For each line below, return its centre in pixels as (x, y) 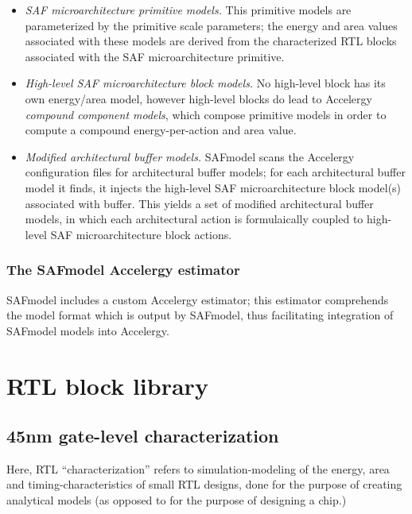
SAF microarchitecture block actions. (141, 234)
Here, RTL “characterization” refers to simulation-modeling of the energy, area (198, 468)
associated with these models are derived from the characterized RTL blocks (211, 41)
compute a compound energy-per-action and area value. (161, 130)
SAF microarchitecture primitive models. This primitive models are (188, 10)
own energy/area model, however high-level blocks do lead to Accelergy (198, 98)
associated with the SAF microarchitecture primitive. (155, 56)
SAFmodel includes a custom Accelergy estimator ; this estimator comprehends (198, 299)
